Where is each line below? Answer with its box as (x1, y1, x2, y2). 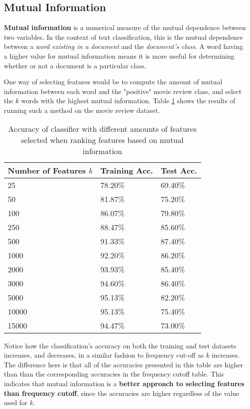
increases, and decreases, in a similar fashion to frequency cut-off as (4, 350, 204, 360)
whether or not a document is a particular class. (4, 60, 147, 70)
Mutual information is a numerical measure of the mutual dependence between (4, 22, 246, 32)
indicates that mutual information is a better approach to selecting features (4, 378, 245, 388)
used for (4, 397, 28, 408)
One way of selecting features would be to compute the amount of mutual (4, 77, 222, 87)
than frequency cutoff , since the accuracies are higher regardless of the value (4, 388, 239, 398)
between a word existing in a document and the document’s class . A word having (4, 41, 243, 51)
